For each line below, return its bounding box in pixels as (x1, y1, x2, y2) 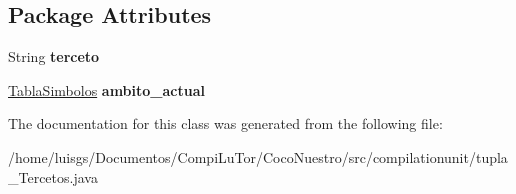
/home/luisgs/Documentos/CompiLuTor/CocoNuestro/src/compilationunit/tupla (8, 146, 508, 167)
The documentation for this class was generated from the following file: (8, 113, 443, 134)
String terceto (8, 46, 100, 67)
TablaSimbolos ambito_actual (8, 79, 205, 100)
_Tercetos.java (8, 166, 98, 187)
